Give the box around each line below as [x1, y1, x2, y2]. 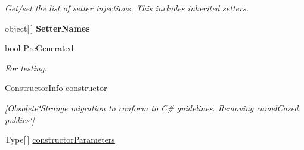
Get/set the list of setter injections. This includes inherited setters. [5, 2, 249, 14]
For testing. [5, 61, 47, 74]
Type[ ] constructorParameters [5, 133, 115, 146]
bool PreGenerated [5, 42, 74, 54]
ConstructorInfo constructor [5, 82, 107, 94]
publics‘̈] [5, 113, 35, 126]
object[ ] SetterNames [5, 21, 90, 34]
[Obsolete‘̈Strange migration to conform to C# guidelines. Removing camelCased [5, 101, 299, 114]
